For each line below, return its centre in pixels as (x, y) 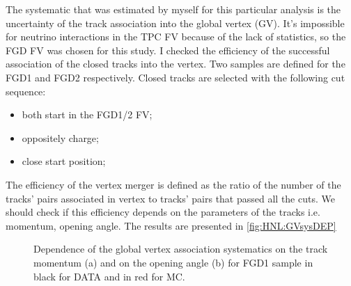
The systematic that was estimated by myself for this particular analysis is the (173, 9)
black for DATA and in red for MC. (109, 276)
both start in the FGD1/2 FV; (87, 114)
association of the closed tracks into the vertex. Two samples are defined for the (175, 64)
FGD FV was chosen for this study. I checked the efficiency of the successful (168, 50)
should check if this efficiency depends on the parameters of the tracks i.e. (163, 212)
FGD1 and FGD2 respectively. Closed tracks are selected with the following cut (175, 77)
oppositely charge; (60, 137)
